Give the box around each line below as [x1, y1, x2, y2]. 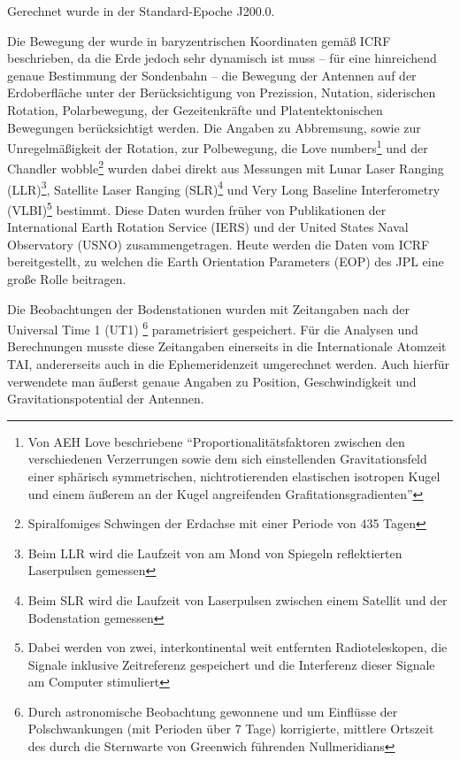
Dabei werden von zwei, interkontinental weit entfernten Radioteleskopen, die [27, 638, 448, 656]
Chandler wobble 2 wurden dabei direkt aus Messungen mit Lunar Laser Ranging [7, 157, 444, 178]
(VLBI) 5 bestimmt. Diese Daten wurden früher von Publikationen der [7, 197, 387, 219]
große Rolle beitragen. [7, 269, 126, 288]
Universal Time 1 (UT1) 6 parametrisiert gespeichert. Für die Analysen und [7, 318, 418, 338]
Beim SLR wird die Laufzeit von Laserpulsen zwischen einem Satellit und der [27, 590, 448, 609]
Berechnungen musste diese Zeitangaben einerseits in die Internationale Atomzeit [7, 337, 447, 356]
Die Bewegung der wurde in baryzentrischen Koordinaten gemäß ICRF [7, 31, 391, 50]
